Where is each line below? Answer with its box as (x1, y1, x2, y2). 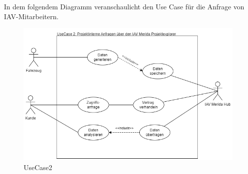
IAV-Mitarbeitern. (4, 11, 59, 21)
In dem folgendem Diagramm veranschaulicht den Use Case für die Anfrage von (4, 1, 245, 11)
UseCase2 (24, 162, 53, 172)
